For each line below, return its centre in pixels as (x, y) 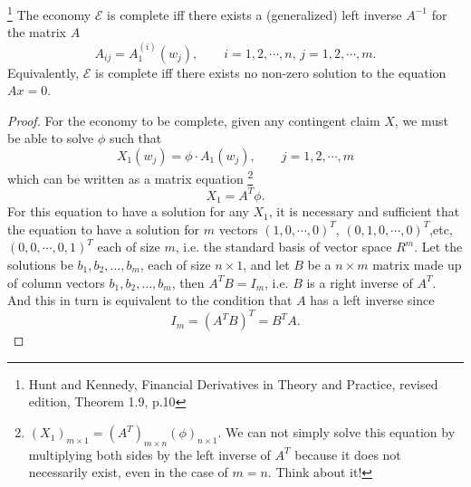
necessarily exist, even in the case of (128, 472)
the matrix (37, 32)
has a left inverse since (372, 300)
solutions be (40, 265)
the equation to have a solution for (104, 229)
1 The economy (49, 13)
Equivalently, (43, 72)
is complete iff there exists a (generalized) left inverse (255, 14)
